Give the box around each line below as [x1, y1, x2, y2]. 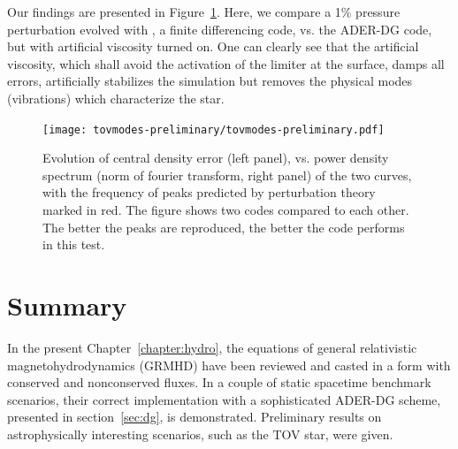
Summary [7, 286, 127, 323]
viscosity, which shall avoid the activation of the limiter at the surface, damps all [7, 54, 445, 72]
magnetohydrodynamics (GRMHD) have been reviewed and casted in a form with [7, 355, 451, 374]
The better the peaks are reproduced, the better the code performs [42, 217, 405, 236]
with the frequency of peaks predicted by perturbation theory [42, 183, 376, 202]
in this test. [42, 235, 105, 254]
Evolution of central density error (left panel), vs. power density [42, 148, 389, 167]
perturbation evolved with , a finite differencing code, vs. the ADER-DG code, [7, 19, 432, 38]
